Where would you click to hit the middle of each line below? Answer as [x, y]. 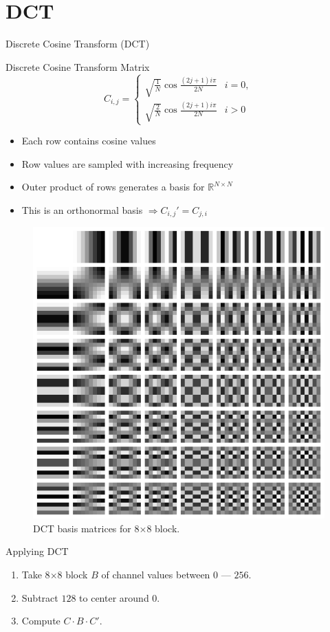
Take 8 [36, 575]
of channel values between [156, 575]
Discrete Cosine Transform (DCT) [78, 44]
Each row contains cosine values [89, 140]
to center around [114, 597]
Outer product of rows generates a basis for [113, 187]
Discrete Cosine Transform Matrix [78, 66]
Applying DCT [37, 551]
